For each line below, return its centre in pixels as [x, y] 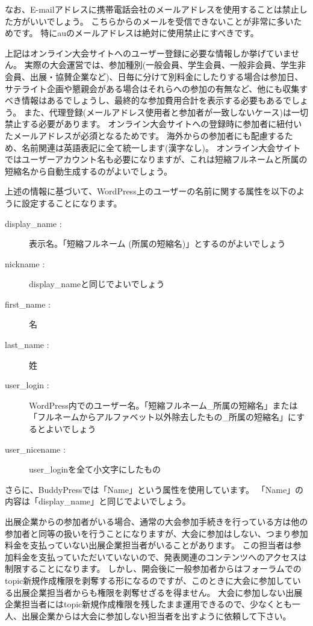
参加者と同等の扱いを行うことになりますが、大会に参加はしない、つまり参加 [156, 533]
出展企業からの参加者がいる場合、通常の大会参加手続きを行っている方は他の [156, 521]
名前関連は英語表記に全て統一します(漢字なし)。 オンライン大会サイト [161, 147]
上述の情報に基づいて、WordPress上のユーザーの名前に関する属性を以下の [151, 191]
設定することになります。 [72, 203]
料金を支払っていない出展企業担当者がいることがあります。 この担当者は [149, 545]
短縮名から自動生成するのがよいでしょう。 [89, 171]
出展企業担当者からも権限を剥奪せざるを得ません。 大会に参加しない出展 [158, 592]
